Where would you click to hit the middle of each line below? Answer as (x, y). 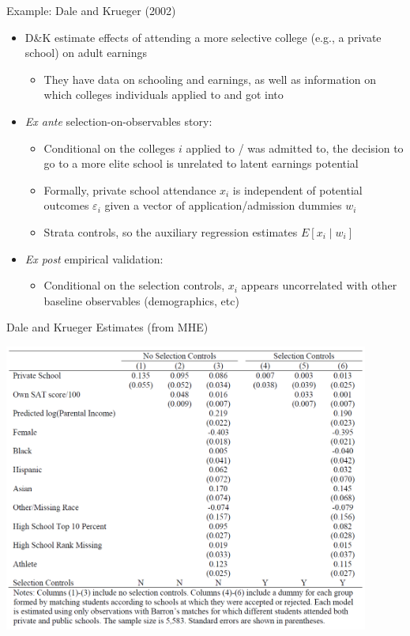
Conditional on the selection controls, (134, 285)
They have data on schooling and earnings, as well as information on (210, 79)
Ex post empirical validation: (94, 258)
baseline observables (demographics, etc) (141, 300)
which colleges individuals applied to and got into (164, 95)
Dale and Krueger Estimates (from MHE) (107, 327)
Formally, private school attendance (130, 189)
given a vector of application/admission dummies (223, 205)
